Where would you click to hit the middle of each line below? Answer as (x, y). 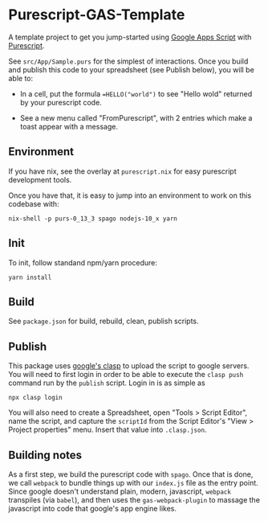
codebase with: (34, 203)
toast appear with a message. (69, 126)
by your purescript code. (61, 102)
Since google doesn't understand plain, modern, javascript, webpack (120, 491)
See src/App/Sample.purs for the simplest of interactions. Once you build (128, 61)
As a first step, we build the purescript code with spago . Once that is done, (131, 474)
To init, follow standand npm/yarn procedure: (83, 262)
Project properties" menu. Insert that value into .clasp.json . (108, 430)
